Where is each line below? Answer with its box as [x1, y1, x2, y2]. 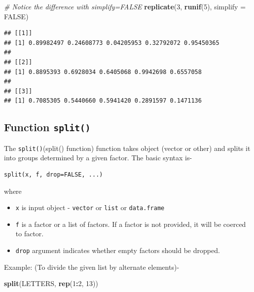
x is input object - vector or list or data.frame [15, 202, 165, 213]
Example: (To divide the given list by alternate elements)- [4, 261, 180, 272]
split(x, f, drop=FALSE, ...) [4, 171, 103, 178]
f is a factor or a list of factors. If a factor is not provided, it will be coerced [15, 219, 246, 229]
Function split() [4, 119, 91, 135]
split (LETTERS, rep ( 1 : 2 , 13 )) [4, 278, 98, 289]
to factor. [15, 228, 44, 239]
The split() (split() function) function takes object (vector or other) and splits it [4, 143, 251, 153]
